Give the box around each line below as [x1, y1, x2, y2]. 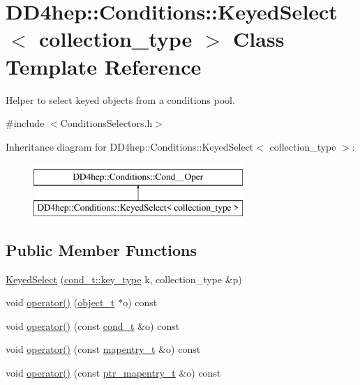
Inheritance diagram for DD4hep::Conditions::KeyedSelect [6, 139, 254, 153]
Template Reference [6, 52, 202, 80]
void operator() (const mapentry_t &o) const [6, 342, 201, 356]
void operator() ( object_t [6, 295, 115, 310]
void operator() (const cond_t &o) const [6, 318, 180, 333]
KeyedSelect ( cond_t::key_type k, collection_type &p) [6, 271, 242, 286]
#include [6, 116, 45, 130]
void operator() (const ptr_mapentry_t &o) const [6, 365, 221, 380]
